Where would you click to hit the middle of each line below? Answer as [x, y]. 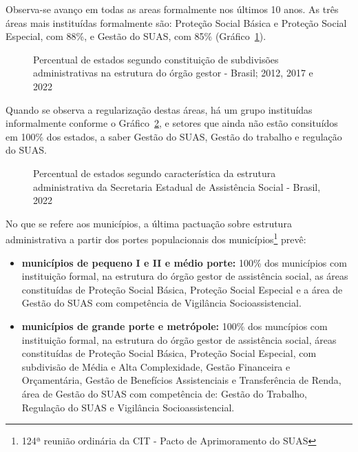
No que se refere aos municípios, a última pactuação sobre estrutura [149, 223]
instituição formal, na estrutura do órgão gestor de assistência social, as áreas [185, 276]
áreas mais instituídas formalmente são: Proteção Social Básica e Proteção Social [176, 22]
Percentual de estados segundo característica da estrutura [155, 173]
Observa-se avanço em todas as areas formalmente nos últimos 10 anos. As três [172, 9]
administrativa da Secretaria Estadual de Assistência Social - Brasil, [177, 186]
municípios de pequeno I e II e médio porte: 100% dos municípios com [184, 262]
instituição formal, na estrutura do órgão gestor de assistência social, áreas [179, 339]
